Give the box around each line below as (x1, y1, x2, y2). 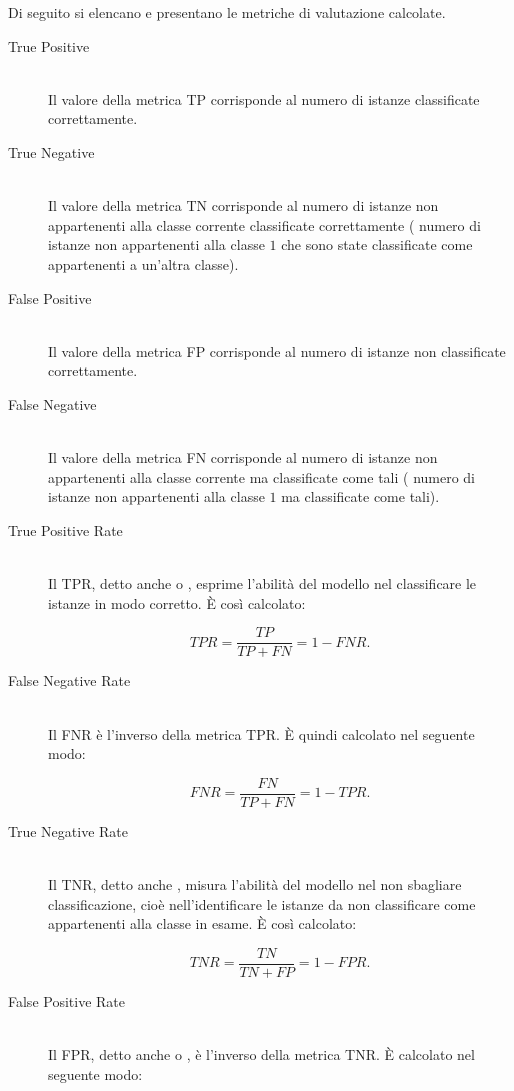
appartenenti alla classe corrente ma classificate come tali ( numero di (48, 466, 476, 487)
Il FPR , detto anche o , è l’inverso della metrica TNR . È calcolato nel (48, 1043, 475, 1064)
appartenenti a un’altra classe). (48, 253, 239, 274)
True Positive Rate (8, 519, 123, 540)
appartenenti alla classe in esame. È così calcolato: (48, 913, 357, 934)
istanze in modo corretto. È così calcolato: (48, 592, 306, 613)
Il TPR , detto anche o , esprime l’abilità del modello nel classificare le (48, 573, 477, 594)
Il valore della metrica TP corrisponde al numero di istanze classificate (48, 88, 480, 109)
